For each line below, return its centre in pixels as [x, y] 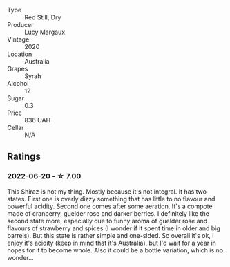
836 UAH [38, 120]
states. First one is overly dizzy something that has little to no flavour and [111, 199]
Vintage [18, 39]
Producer [20, 25]
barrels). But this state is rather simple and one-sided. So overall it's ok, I [111, 235]
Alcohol [18, 83]
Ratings [24, 157]
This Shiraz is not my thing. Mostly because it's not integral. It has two [107, 191]
